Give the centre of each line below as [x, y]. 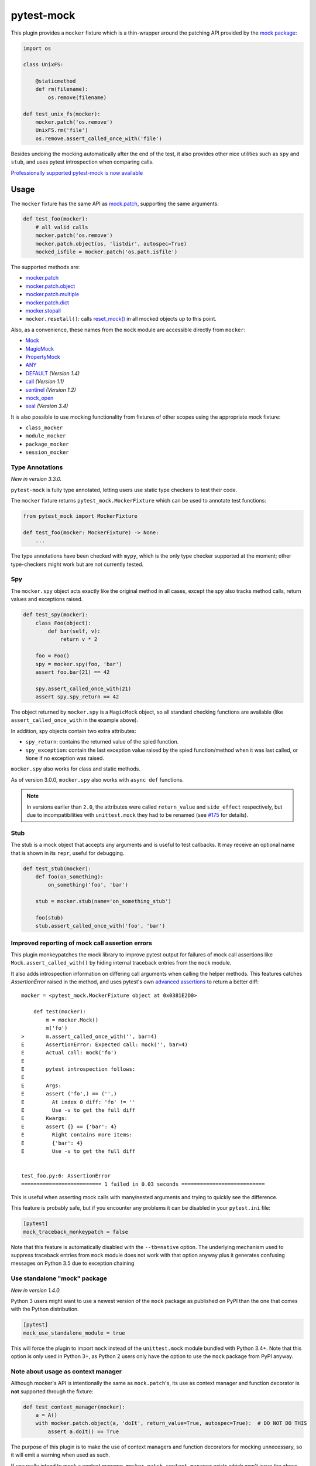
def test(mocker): [60, 1012]
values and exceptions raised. [47, 599]
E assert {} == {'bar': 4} [69, 1126]
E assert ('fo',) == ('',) [69, 1094]
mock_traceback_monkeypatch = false [76, 1232]
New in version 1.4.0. [36, 1290]
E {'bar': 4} [52, 1143]
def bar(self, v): [74, 631]
